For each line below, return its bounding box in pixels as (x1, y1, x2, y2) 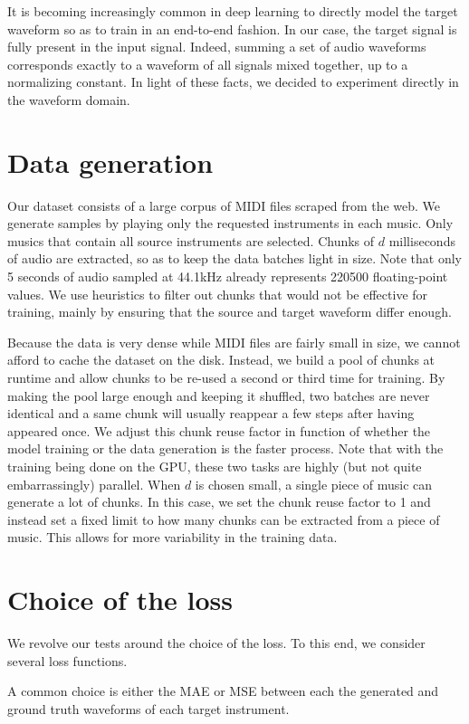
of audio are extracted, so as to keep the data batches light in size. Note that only (7, 249, 463, 268)
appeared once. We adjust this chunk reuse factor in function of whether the (7, 421, 431, 440)
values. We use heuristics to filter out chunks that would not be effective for (7, 284, 428, 303)
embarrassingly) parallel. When (7, 474, 181, 493)
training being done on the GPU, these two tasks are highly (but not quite (7, 457, 422, 475)
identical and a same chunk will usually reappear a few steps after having (7, 404, 415, 423)
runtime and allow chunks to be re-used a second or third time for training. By (7, 368, 445, 387)
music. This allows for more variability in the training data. (7, 528, 338, 547)
